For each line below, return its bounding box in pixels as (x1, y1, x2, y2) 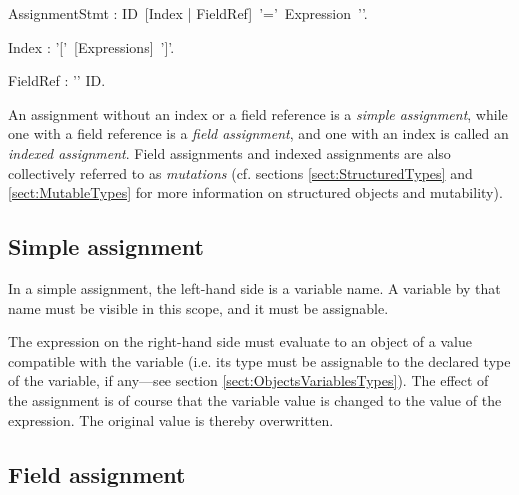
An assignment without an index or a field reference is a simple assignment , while (8, 103, 508, 124)
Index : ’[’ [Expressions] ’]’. (8, 36, 175, 57)
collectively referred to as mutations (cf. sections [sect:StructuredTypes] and (8, 162, 473, 183)
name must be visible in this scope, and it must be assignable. (8, 297, 389, 318)
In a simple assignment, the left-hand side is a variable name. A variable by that (8, 277, 501, 298)
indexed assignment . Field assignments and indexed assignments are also (8, 142, 451, 163)
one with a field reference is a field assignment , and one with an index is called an (8, 123, 509, 144)
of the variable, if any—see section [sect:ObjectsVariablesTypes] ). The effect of (8, 370, 489, 391)
